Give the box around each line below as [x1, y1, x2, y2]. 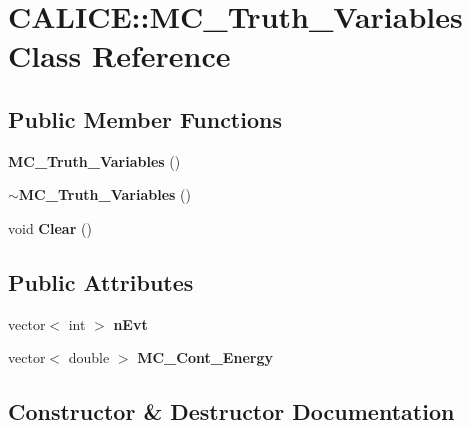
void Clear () [8, 217, 92, 238]
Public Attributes [8, 266, 194, 297]
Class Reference [8, 35, 231, 76]
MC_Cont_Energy [137, 347, 273, 368]
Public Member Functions [8, 103, 282, 134]
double [68, 347, 110, 368]
